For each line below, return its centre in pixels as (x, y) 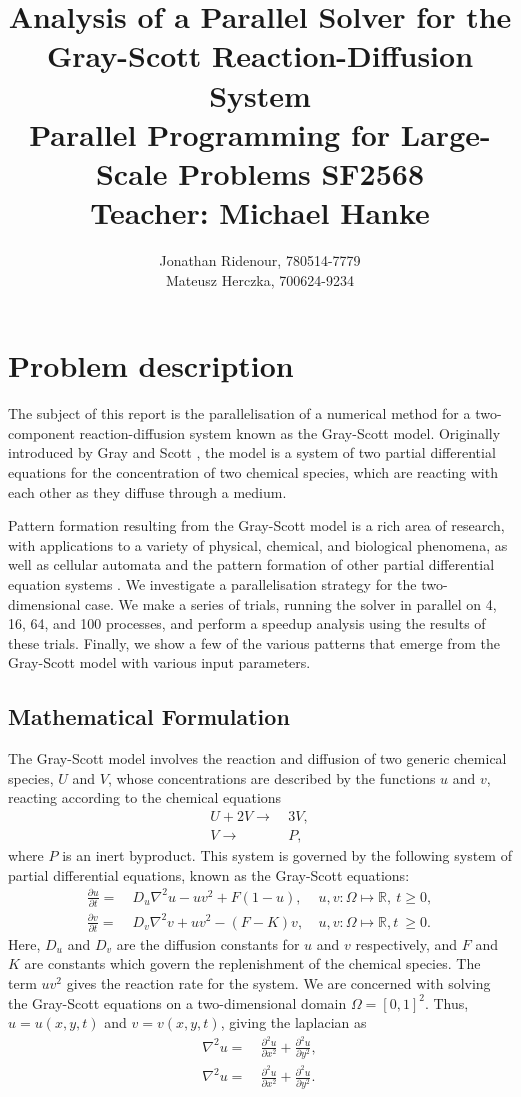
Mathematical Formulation (149, 716)
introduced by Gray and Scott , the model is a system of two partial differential (252, 452)
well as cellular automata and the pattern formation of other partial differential (251, 564)
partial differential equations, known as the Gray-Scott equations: (209, 874)
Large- (445, 133)
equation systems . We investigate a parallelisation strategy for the (212, 583)
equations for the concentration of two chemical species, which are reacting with (253, 471)
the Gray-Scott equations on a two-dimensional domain (177, 1002)
